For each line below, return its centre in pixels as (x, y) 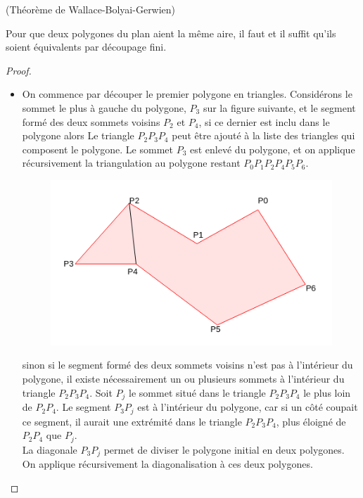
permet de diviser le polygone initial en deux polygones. (224, 449)
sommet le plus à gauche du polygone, (104, 107)
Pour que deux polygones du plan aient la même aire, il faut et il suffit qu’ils (171, 33)
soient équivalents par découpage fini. (86, 47)
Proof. (19, 70)
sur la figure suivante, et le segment (279, 107)
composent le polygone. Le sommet (97, 149)
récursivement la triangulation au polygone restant (131, 163)
